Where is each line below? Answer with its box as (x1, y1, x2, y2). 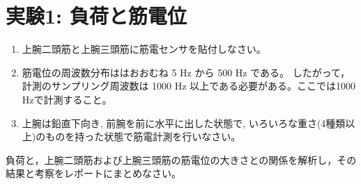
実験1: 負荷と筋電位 (6, 1, 187, 30)
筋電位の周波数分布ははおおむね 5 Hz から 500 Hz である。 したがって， (22, 65, 351, 79)
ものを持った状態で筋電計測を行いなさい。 (45, 129, 241, 144)
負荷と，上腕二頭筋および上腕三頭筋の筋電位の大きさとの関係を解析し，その (6, 152, 357, 167)
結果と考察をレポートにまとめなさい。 (6, 166, 181, 181)
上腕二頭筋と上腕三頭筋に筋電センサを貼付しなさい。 (22, 42, 266, 56)
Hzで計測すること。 (22, 92, 112, 106)
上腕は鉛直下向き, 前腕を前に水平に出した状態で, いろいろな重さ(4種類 (22, 115, 346, 130)
